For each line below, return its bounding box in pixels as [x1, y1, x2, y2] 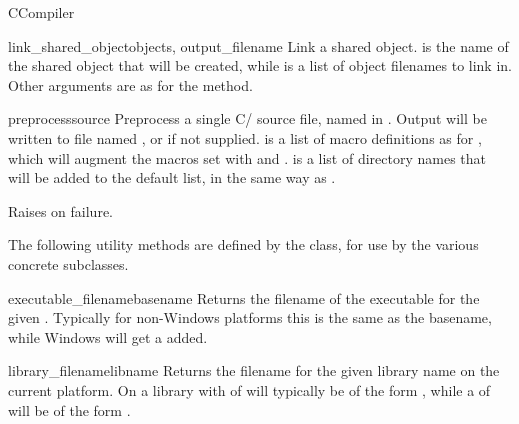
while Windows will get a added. [8, 326, 208, 347]
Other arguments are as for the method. [8, 74, 253, 95]
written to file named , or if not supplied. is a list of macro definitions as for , [8, 127, 482, 148]
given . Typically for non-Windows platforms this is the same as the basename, [8, 307, 492, 328]
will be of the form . [8, 399, 131, 420]
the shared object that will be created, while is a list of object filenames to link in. [8, 55, 512, 76]
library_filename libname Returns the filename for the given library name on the [8, 360, 500, 381]
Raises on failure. [8, 200, 113, 221]
